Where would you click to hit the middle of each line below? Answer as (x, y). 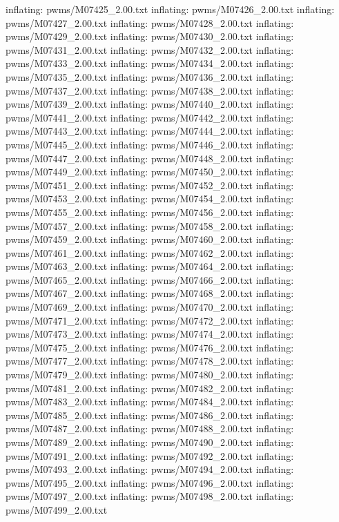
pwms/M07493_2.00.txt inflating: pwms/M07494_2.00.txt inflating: (150, 469)
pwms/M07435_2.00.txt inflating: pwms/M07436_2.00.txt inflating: (150, 76)
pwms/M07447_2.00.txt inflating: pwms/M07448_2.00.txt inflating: (150, 158)
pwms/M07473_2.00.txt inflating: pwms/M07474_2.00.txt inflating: (150, 334)
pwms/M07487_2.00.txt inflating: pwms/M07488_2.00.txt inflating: (150, 428)
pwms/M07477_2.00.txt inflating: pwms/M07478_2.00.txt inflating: (150, 361)
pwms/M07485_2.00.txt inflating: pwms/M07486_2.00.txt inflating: (150, 415)
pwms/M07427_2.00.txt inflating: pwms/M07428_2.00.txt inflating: (150, 22)
